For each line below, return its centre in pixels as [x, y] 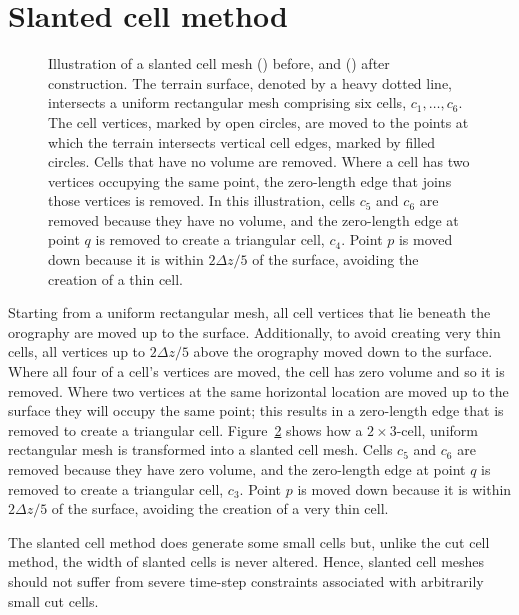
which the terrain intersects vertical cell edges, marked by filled [241, 141]
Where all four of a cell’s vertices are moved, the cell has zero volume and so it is [256, 371]
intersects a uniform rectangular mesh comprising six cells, [227, 102]
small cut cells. [53, 600]
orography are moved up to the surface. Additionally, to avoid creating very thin [254, 331]
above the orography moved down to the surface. [343, 351]
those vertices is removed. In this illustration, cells [201, 200]
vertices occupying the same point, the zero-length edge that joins [250, 180]
